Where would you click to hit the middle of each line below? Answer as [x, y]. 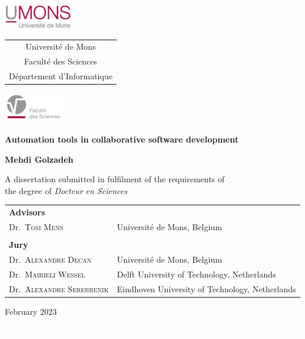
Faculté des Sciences [61, 61]
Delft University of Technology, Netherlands [196, 274]
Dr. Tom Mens [36, 226]
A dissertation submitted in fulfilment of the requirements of [115, 179]
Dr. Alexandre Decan [50, 259]
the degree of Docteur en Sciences [66, 190]
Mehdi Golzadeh [39, 159]
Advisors [27, 212]
